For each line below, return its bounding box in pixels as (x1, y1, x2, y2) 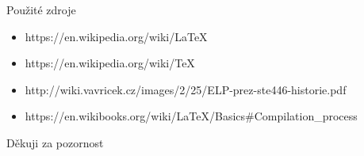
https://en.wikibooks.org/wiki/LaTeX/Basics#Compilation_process (25, 108, 358, 124)
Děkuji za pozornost (6, 134, 104, 150)
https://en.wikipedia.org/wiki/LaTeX (25, 28, 208, 44)
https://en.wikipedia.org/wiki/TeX (25, 55, 195, 71)
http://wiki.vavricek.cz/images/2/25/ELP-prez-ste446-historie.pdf (25, 81, 347, 97)
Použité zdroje (6, 2, 76, 17)
